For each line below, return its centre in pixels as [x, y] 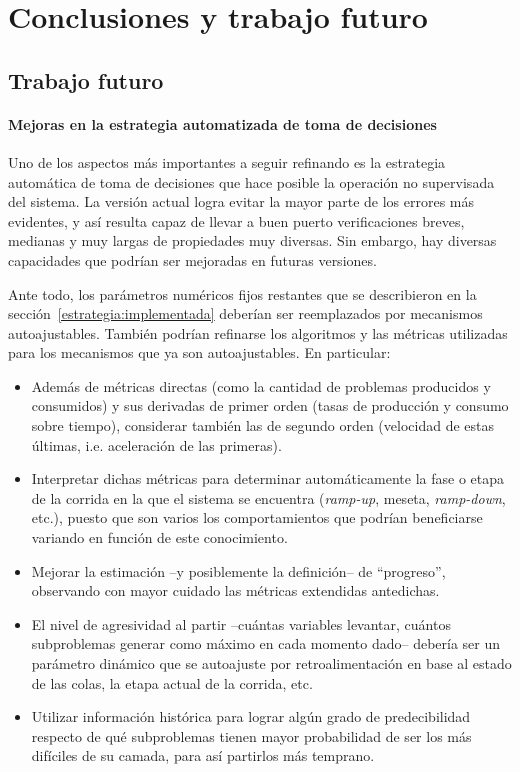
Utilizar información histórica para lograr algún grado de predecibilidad [251, 716]
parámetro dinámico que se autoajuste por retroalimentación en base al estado [271, 663]
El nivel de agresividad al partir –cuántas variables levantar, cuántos [241, 623]
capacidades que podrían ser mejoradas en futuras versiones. [192, 259]
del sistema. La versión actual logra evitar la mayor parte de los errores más [241, 201]
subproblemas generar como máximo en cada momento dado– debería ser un [266, 643]
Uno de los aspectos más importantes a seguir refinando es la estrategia [227, 161]
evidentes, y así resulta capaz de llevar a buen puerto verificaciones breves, [236, 220]
